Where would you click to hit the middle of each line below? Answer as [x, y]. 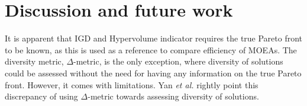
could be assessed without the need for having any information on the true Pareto [153, 73]
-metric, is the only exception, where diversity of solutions [178, 61]
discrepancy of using [41, 96]
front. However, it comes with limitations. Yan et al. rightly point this [132, 84]
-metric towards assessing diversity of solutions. [173, 96]
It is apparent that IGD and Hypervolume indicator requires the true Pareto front [154, 38]
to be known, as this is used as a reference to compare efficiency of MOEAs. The [151, 49]
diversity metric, [34, 61]
